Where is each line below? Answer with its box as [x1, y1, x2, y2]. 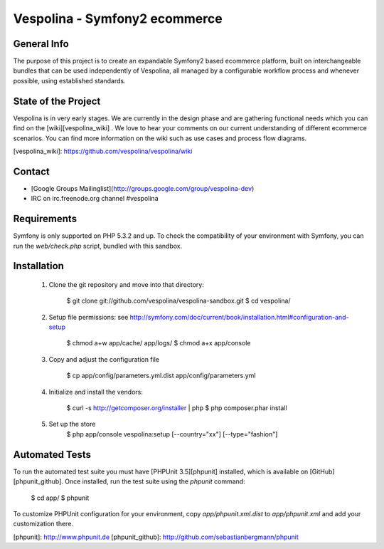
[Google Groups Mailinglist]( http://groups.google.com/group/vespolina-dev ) [31, 184, 255, 192]
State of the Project [13, 95, 101, 107]
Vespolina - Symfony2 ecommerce [13, 11, 223, 26]
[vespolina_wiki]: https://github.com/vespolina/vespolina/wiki [13, 147, 193, 155]
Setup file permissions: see [48, 313, 129, 321]
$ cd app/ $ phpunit [31, 493, 90, 502]
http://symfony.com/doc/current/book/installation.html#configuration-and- [129, 313, 349, 321]
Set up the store [48, 420, 96, 429]
